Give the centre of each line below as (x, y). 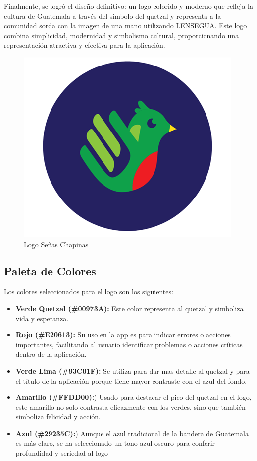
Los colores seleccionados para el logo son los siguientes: (89, 292)
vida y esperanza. (42, 318)
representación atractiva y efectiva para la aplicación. (85, 45)
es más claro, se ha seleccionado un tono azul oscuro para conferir (115, 443)
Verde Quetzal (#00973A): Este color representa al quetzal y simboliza (129, 308)
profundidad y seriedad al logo (62, 453)
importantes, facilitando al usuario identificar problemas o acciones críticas (129, 344)
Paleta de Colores (50, 271)
